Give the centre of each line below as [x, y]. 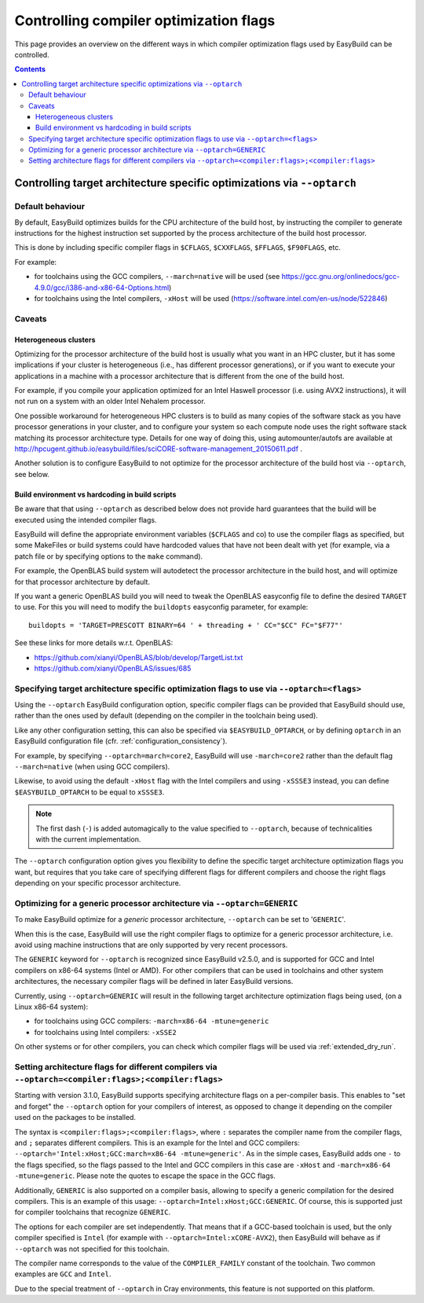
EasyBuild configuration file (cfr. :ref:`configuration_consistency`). [121, 741]
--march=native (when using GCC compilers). [92, 766]
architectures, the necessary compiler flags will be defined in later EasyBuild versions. [154, 982]
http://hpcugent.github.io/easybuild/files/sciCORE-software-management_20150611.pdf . [158, 449]
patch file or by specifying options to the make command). [109, 556]
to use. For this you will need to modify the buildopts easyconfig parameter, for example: [161, 607]
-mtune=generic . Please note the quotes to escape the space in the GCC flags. [145, 1176]
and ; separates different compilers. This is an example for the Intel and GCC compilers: [157, 1143]
